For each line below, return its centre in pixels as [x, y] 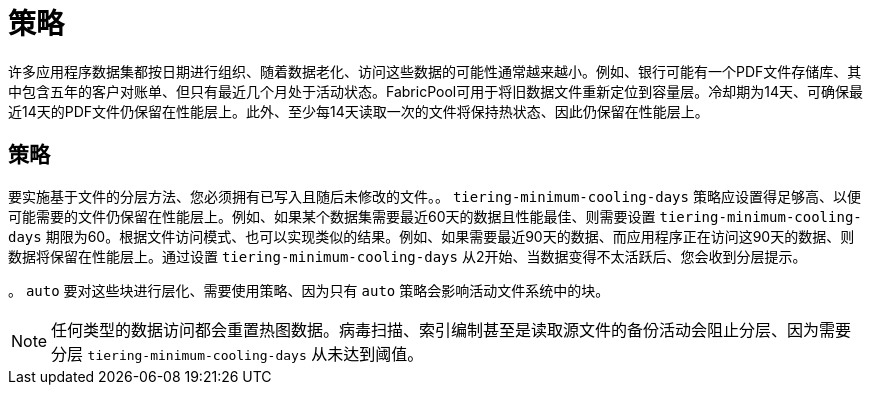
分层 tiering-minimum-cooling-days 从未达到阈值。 [237, 353]
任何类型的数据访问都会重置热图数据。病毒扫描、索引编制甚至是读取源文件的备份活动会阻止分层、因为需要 [451, 329]
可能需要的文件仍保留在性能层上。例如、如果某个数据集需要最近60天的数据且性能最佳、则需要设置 [332, 216]
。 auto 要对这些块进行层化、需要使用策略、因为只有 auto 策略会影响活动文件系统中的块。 [309, 290]
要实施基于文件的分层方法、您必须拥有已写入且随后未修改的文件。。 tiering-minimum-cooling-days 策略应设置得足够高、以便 [434, 196]
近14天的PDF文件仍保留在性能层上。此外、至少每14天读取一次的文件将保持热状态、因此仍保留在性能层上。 [358, 111]
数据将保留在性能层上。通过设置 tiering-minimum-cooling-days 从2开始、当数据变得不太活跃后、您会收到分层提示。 [407, 256]
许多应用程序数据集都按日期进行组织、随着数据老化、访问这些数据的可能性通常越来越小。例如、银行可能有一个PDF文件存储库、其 [435, 71]
